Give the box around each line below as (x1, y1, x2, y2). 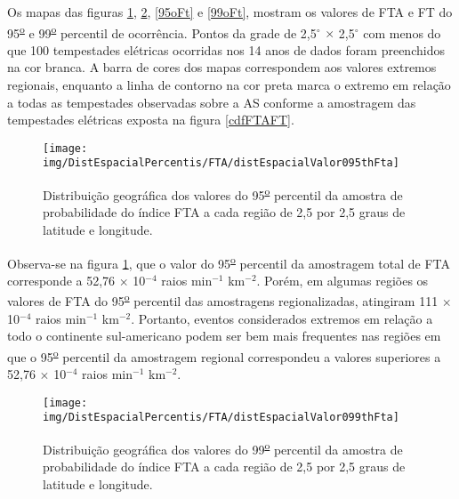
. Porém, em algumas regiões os (256, 270, 429, 289)
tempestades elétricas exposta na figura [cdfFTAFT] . (7, 110, 294, 129)
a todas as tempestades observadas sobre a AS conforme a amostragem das (7, 93, 416, 111)
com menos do (363, 23, 441, 42)
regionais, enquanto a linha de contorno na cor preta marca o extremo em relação (7, 76, 451, 94)
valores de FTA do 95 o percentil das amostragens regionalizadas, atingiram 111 (7, 289, 439, 310)
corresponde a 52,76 (7, 270, 116, 289)
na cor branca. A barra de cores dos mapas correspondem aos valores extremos (7, 58, 437, 76)
